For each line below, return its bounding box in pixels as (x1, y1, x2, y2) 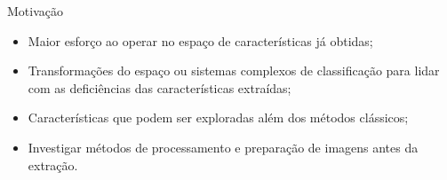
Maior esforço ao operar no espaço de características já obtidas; (28, 31, 373, 50)
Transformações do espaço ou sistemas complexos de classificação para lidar (28, 61, 440, 80)
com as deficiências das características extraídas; (28, 78, 291, 97)
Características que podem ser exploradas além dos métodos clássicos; (28, 108, 409, 127)
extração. (28, 155, 78, 174)
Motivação (7, 2, 63, 20)
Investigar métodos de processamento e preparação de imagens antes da (28, 137, 419, 156)
